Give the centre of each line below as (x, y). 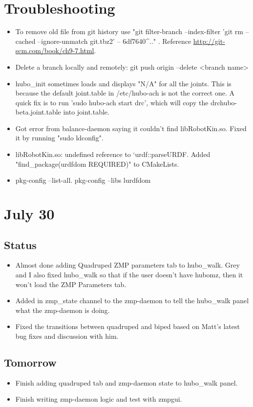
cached (25, 41)
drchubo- (224, 102)
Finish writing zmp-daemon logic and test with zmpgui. (99, 399)
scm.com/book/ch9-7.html (55, 50)
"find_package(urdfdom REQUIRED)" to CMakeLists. (97, 164)
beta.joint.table (38, 112)
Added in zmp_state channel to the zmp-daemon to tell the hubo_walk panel (132, 300)
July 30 (29, 214)
